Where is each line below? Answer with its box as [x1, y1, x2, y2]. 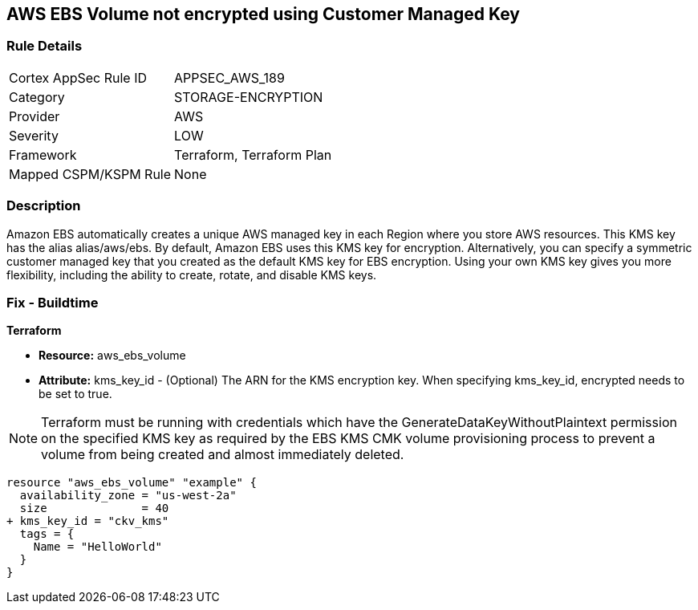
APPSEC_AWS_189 [174, 69, 285, 86]
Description [6, 197, 81, 214]
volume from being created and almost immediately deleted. [41, 446, 404, 463]
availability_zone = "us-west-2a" [19, 489, 237, 502]
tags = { [19, 527, 75, 541]
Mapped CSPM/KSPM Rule [9, 165, 172, 182]
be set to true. [39, 387, 112, 401]
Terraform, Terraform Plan [174, 146, 332, 163]
